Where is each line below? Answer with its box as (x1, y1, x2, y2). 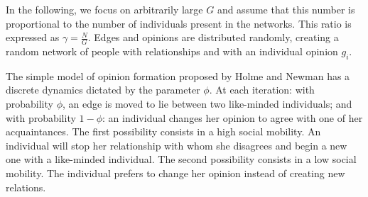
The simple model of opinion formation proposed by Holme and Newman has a (6, 68, 350, 83)
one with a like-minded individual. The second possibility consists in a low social (6, 152, 357, 167)
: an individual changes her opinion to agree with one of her (102, 110, 363, 125)
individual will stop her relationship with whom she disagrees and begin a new (6, 137, 347, 152)
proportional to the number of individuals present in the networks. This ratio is (6, 16, 352, 30)
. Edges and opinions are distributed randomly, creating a (87, 30, 339, 45)
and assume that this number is (217, 2, 355, 16)
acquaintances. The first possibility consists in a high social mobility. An (6, 124, 321, 139)
